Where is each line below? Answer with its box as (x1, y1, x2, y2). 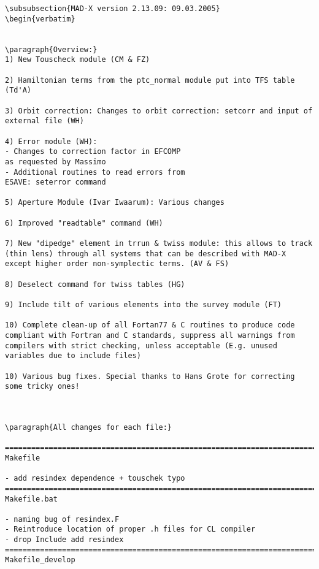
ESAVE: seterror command (5, 178, 106, 187)
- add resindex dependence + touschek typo (5, 474, 185, 483)
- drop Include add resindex (5, 535, 124, 544)
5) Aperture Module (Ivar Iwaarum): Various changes (5, 198, 225, 207)
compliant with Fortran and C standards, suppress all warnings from (5, 331, 295, 340)
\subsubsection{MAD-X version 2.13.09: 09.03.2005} (5, 4, 220, 13)
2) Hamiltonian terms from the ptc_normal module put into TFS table (5, 75, 295, 85)
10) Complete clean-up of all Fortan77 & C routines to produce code (5, 321, 295, 330)
